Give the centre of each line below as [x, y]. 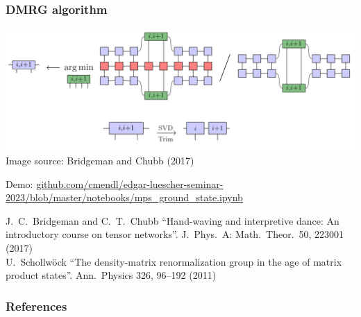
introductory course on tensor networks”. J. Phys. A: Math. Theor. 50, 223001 [175, 234]
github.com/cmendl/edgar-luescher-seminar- [130, 183]
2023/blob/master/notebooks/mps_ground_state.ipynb [124, 197]
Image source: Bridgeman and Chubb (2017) [100, 161]
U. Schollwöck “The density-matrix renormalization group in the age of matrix [174, 261]
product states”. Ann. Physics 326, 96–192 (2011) [111, 275]
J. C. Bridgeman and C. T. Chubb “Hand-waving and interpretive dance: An [173, 220]
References [36, 306]
